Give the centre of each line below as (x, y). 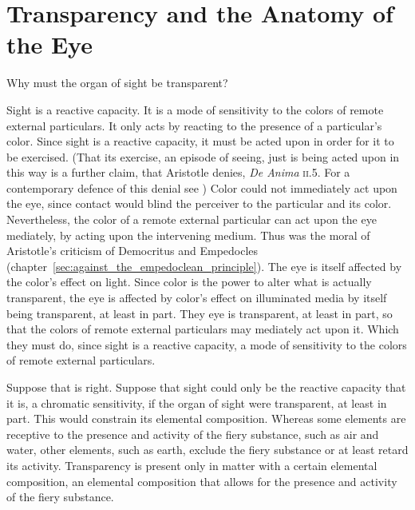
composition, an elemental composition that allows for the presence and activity (202, 481)
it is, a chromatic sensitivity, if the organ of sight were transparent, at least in (197, 402)
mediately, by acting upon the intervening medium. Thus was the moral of (188, 235)
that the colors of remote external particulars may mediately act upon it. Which (203, 329)
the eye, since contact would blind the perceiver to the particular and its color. (199, 203)
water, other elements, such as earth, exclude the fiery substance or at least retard (207, 450)
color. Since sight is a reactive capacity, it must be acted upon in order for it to (200, 141)
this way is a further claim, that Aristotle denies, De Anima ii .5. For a (178, 172)
